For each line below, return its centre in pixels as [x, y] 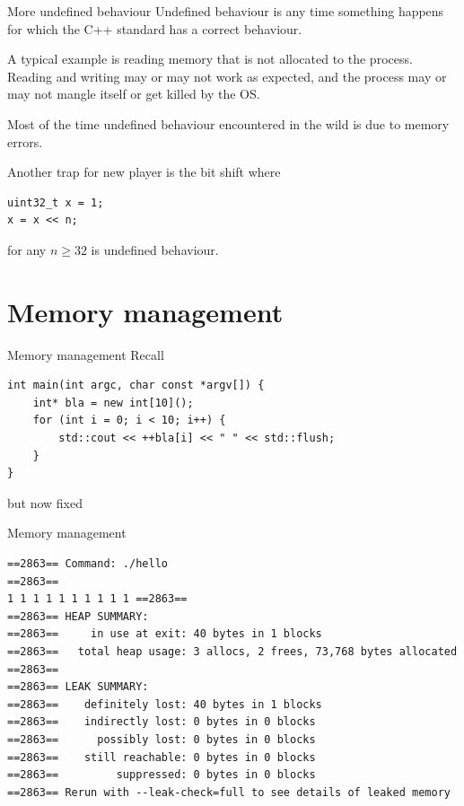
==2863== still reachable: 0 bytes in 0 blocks [162, 757]
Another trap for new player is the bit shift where [144, 172]
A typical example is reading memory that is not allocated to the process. [210, 59]
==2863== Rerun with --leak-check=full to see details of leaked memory [229, 792]
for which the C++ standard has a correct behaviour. [155, 28]
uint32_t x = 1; [56, 202]
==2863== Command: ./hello [88, 564]
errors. [25, 141]
